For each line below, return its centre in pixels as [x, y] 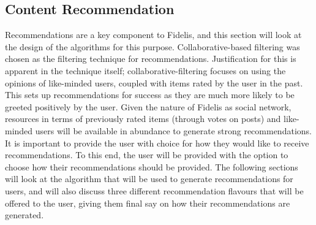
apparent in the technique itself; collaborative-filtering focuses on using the [145, 70]
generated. [24, 215]
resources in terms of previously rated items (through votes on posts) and [143, 119]
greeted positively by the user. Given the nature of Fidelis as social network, [148, 106]
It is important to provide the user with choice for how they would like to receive [157, 143]
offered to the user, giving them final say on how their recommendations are [148, 203]
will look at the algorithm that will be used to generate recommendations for [149, 179]
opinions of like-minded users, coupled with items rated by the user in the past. [154, 82]
